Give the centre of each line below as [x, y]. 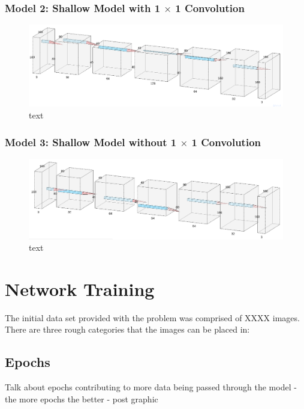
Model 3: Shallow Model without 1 [91, 142]
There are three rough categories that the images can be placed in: [127, 329]
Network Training [80, 288]
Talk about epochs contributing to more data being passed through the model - [151, 387]
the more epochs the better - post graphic [82, 398]
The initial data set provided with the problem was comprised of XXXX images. [152, 317]
